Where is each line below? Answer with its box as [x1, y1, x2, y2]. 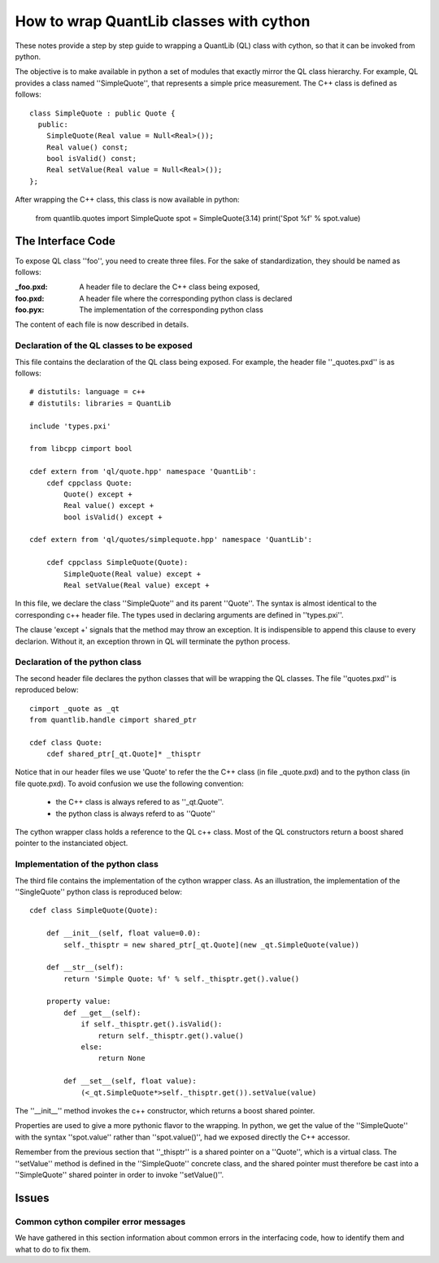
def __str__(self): [46, 963, 124, 972]
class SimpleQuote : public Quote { [29, 108, 176, 118]
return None [98, 1053, 146, 1063]
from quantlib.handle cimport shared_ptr [29, 715, 197, 724]
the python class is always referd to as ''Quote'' [55, 809, 215, 818]
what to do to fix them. [15, 1244, 91, 1254]
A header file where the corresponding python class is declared [79, 293, 293, 303]
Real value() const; [46, 142, 128, 152]
